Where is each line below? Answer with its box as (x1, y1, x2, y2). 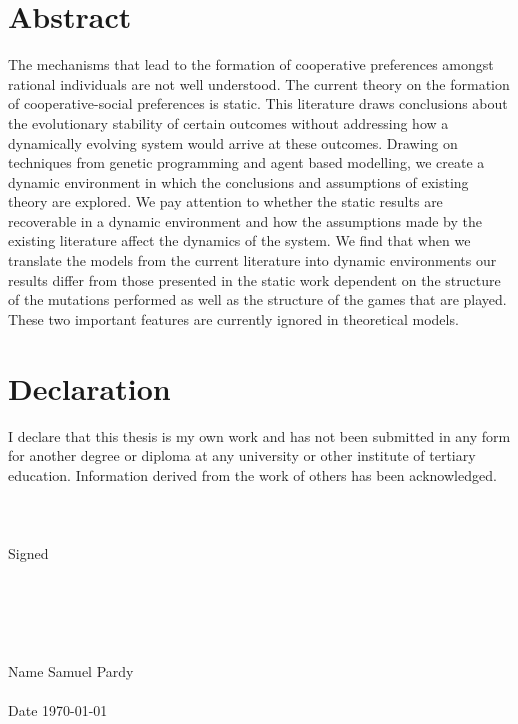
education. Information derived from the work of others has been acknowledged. (8, 464, 497, 485)
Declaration (8, 367, 171, 408)
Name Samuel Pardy (8, 660, 134, 681)
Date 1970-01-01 (8, 699, 108, 720)
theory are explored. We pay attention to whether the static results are (8, 191, 443, 212)
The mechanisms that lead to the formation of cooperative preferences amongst (8, 54, 494, 75)
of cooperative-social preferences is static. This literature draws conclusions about (8, 93, 508, 114)
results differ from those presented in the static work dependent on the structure (8, 269, 501, 290)
